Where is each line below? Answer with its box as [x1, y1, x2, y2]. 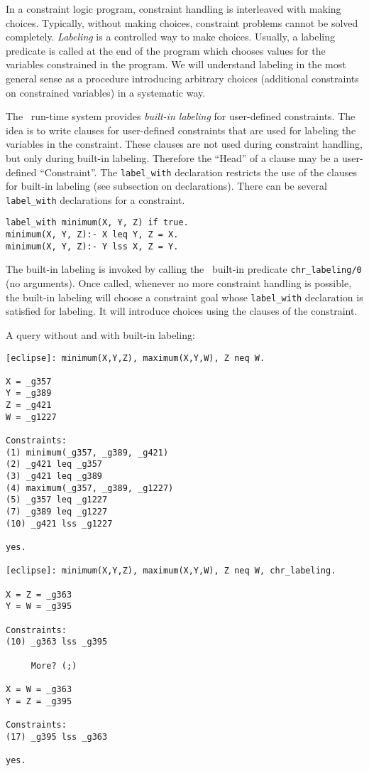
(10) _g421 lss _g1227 [6, 518, 113, 529]
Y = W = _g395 [6, 601, 72, 612]
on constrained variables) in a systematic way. [6, 85, 206, 99]
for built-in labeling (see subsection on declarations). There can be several [6, 178, 327, 193]
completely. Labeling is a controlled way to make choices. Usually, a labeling [6, 29, 335, 44]
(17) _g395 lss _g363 [6, 731, 108, 742]
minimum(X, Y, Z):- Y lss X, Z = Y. [6, 241, 179, 252]
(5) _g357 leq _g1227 [6, 495, 108, 505]
